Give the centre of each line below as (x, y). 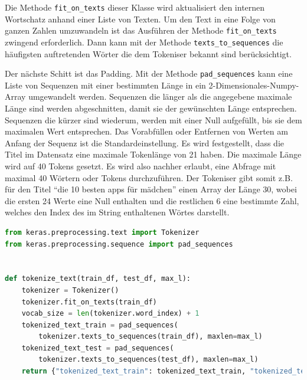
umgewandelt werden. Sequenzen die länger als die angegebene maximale (160, 96)
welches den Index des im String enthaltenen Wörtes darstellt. (117, 212)
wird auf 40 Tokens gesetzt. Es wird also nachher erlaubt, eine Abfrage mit (141, 166)
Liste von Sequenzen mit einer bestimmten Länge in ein (105, 85)
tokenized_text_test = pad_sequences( (98, 348)
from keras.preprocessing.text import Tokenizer (102, 232)
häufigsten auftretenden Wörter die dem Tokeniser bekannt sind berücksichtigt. (148, 53)
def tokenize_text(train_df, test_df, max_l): (98, 279)
